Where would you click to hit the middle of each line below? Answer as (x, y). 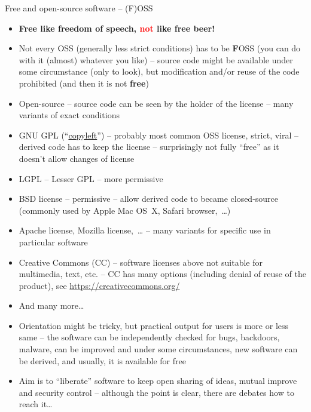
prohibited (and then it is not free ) (84, 83)
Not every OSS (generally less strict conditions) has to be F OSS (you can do (160, 48)
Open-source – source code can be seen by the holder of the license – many (156, 103)
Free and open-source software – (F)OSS (79, 8)
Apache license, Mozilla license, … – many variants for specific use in (145, 230)
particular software (53, 242)
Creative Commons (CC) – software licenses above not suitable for (141, 262)
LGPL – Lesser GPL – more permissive (91, 178)
